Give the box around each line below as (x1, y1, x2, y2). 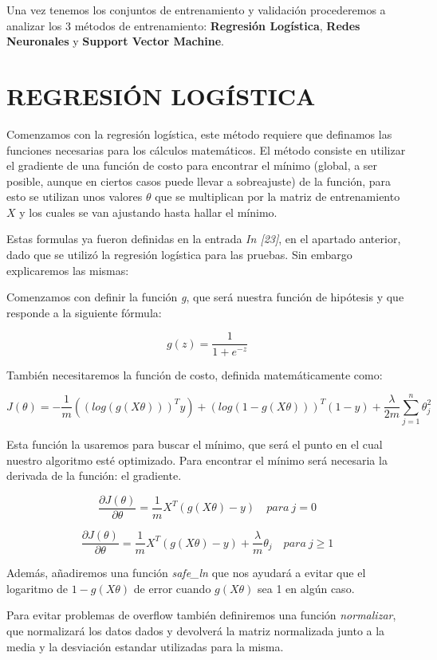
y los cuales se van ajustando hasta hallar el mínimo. (19, 203, 278, 220)
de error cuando (133, 579, 211, 596)
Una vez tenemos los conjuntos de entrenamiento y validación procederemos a (6, 2, 386, 18)
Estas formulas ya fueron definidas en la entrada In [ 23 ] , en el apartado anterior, (6, 230, 401, 247)
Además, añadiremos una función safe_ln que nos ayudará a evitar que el (6, 564, 366, 581)
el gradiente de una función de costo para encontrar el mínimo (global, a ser (6, 157, 378, 174)
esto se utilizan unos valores (6, 188, 143, 205)
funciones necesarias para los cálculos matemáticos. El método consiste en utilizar (6, 141, 406, 158)
